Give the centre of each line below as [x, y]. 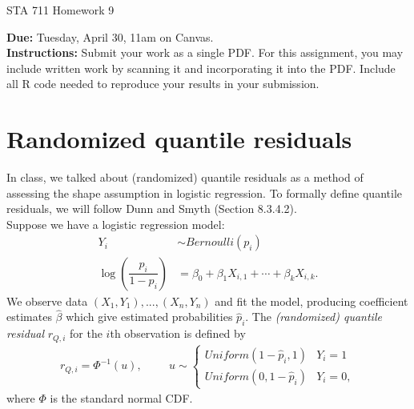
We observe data [47, 301]
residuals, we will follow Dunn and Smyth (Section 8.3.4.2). [152, 209]
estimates [29, 317]
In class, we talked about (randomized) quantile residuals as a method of [185, 177]
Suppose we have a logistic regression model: [116, 224]
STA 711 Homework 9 [60, 10]
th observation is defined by [178, 333]
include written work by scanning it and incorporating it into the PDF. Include [201, 68]
